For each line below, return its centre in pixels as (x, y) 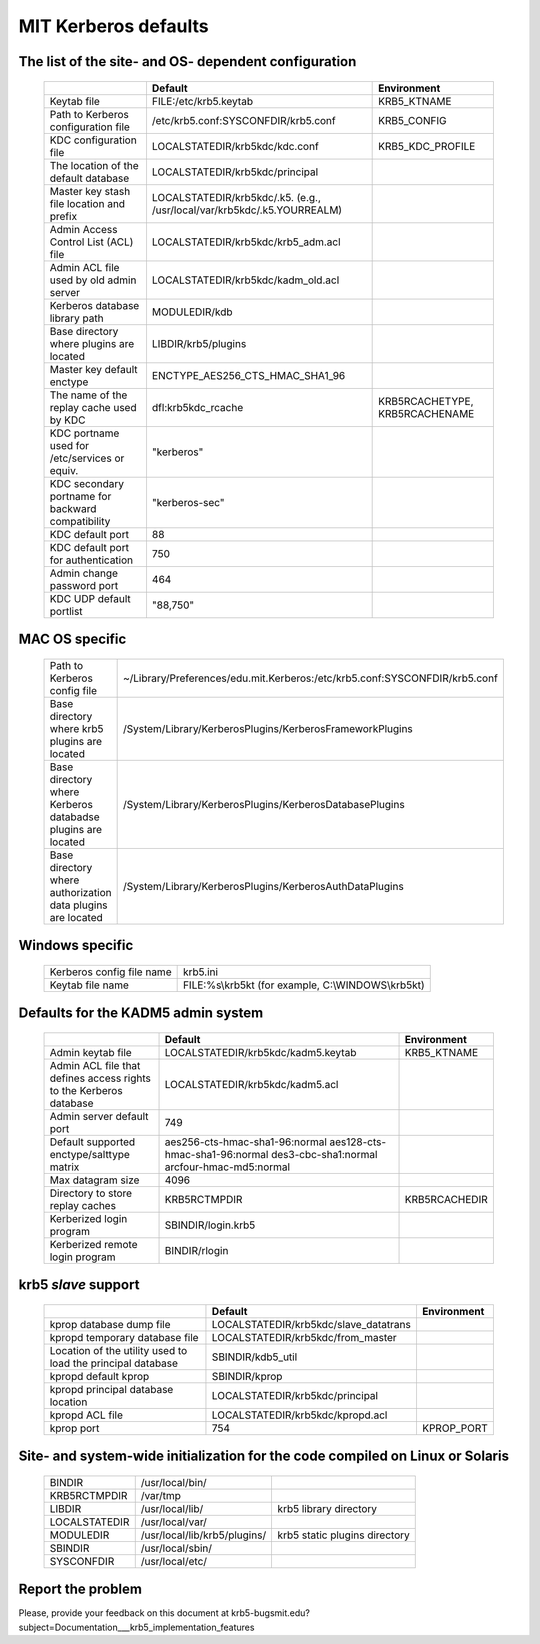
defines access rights (100, 1078)
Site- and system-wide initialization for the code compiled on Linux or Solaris (264, 1456)
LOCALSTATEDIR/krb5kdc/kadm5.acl (251, 1084)
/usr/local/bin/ (173, 1482)
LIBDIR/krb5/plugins (199, 343)
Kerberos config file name (110, 972)
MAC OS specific (72, 638)
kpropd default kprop (99, 1376)
